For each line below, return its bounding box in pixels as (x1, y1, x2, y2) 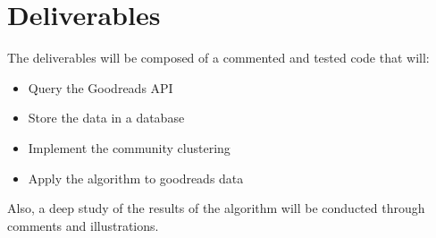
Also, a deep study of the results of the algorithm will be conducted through (7, 199, 425, 217)
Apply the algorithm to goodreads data (28, 168, 244, 187)
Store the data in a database (28, 108, 185, 127)
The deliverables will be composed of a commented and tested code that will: (7, 48, 430, 67)
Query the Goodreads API (28, 78, 173, 97)
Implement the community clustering (28, 138, 231, 157)
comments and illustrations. (7, 216, 159, 234)
